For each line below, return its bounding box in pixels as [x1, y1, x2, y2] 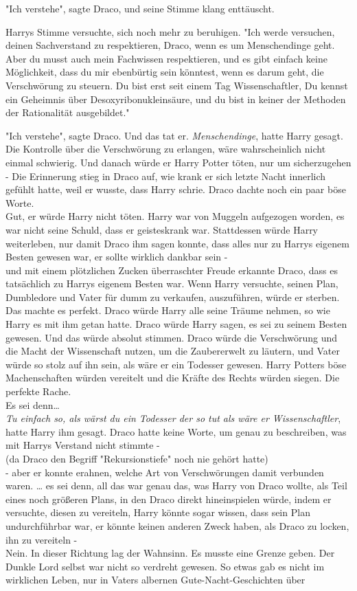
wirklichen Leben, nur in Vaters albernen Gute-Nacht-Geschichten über [5, 572, 306, 587]
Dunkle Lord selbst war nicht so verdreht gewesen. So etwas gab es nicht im [5, 559, 325, 573]
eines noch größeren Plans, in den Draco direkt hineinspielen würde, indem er [5, 491, 332, 506]
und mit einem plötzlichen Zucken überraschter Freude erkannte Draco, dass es [5, 263, 338, 277]
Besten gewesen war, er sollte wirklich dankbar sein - [5, 249, 228, 264]
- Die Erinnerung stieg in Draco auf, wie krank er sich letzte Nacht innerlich [5, 168, 326, 183]
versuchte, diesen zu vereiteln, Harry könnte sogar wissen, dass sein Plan [5, 505, 310, 520]
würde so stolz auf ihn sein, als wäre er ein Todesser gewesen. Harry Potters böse [5, 357, 347, 371]
